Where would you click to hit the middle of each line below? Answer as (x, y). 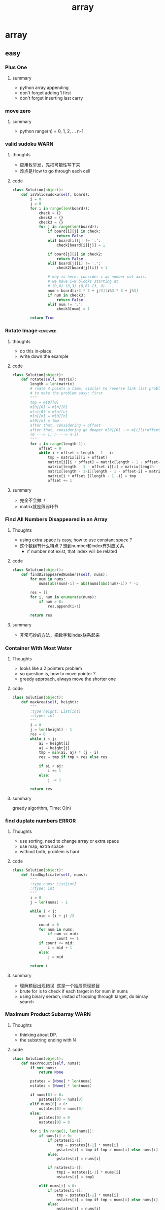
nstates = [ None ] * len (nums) (61, 1086)
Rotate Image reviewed (31, 331)
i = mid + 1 (60, 948)
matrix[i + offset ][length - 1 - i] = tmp (92, 476)
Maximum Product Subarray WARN (48, 1014)
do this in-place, (36, 351)
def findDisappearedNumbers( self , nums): (64, 574)
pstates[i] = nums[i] (79, 1159)
